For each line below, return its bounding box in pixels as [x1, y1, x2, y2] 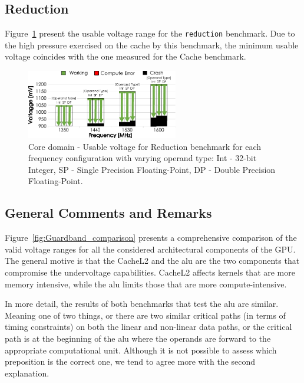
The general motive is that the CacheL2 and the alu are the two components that [5, 254, 300, 267]
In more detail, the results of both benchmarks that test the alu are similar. [5, 297, 279, 310]
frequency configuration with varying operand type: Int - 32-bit [28, 152, 257, 164]
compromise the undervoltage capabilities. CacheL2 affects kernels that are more [5, 266, 295, 279]
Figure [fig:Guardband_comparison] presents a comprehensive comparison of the [5, 231, 297, 244]
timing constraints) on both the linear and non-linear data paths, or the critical [5, 320, 292, 333]
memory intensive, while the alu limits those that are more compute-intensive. [5, 277, 287, 290]
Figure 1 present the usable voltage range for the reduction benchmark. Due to [5, 27, 295, 40]
